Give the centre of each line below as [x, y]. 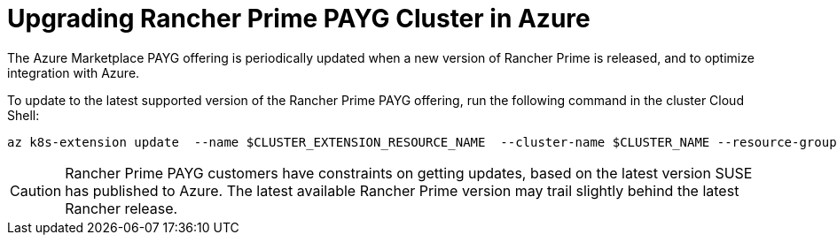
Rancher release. [121, 208]
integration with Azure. [74, 72]
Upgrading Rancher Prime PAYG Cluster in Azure [299, 19]
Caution [36, 190]
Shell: [23, 115]
